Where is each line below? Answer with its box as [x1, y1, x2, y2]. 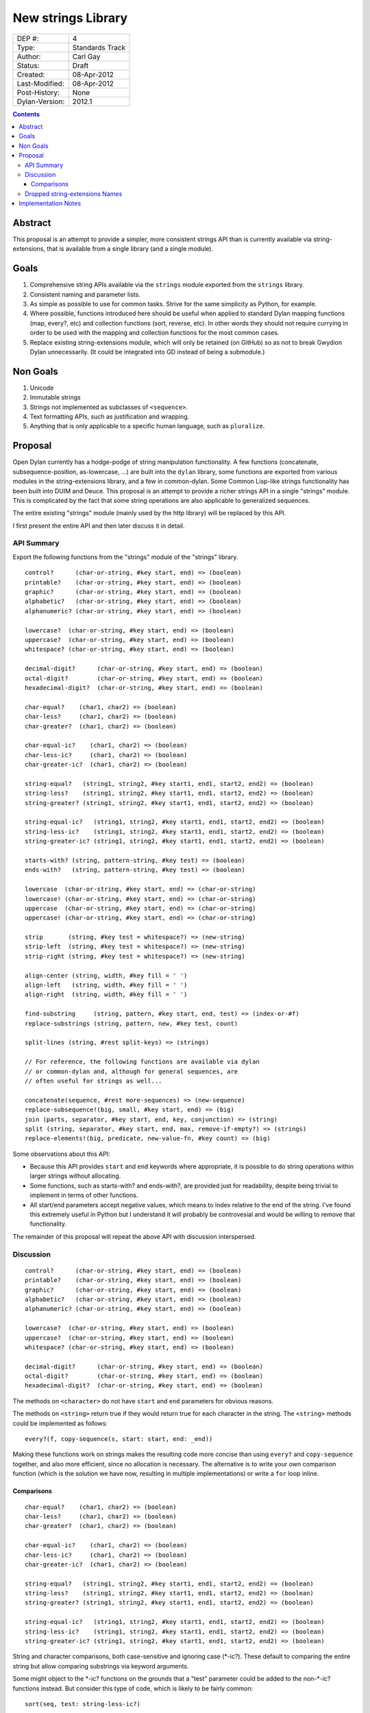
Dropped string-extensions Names [25, 189, 123, 198]
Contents [12, 110, 40, 118]
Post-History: [16, 88, 60, 97]
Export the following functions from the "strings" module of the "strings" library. [12, 552, 238, 561]
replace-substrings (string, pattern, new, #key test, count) [25, 1020, 238, 1027]
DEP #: [16, 34, 39, 43]
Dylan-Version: [16, 97, 65, 106]
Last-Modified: [16, 79, 64, 88]
